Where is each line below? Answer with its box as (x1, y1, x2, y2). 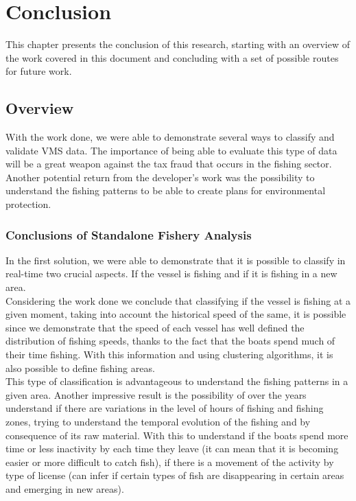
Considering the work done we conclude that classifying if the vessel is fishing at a (5, 293, 351, 307)
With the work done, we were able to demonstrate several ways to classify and (5, 130, 335, 144)
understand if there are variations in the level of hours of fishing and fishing (5, 401, 324, 415)
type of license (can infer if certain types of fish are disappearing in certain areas (5, 468, 344, 482)
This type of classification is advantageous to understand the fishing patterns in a (5, 374, 348, 388)
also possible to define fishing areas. (5, 360, 155, 375)
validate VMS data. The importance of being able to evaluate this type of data (5, 143, 337, 157)
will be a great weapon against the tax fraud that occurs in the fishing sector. (5, 156, 332, 171)
